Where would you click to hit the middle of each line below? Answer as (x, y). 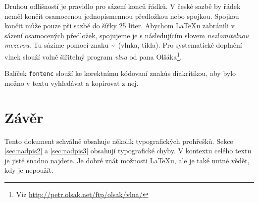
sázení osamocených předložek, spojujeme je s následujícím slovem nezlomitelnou (127, 35)
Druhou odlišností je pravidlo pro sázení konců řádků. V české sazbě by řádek (123, 6)
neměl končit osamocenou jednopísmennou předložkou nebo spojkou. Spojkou (122, 16)
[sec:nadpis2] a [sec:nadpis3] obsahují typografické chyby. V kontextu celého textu (128, 151)
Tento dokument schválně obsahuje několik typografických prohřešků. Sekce (119, 141)
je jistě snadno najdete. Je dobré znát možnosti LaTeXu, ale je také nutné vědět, (127, 160)
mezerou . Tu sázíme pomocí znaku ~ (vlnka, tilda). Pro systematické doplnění (123, 45)
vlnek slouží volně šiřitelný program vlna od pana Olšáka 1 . (93, 56)
